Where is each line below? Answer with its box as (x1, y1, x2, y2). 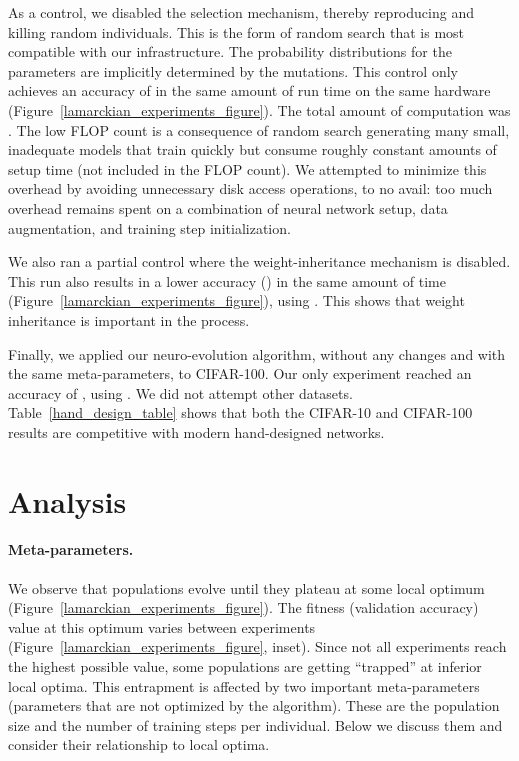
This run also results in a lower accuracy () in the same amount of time (8, 270, 446, 291)
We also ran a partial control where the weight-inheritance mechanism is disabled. (8, 251, 511, 272)
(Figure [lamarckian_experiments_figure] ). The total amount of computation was (8, 99, 511, 120)
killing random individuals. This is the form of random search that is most (8, 21, 465, 42)
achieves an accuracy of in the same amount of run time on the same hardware (8, 80, 491, 101)
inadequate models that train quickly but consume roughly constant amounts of (8, 139, 497, 160)
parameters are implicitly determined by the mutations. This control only (8, 60, 458, 81)
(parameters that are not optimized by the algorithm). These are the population (8, 695, 500, 716)
